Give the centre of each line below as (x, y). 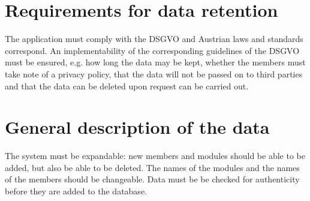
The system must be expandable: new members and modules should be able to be (155, 156)
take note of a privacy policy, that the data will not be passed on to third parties (154, 73)
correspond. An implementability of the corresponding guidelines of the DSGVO (152, 50)
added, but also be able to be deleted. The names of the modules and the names (152, 167)
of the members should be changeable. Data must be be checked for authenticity (152, 179)
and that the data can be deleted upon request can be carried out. (127, 85)
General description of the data (137, 127)
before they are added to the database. (76, 191)
